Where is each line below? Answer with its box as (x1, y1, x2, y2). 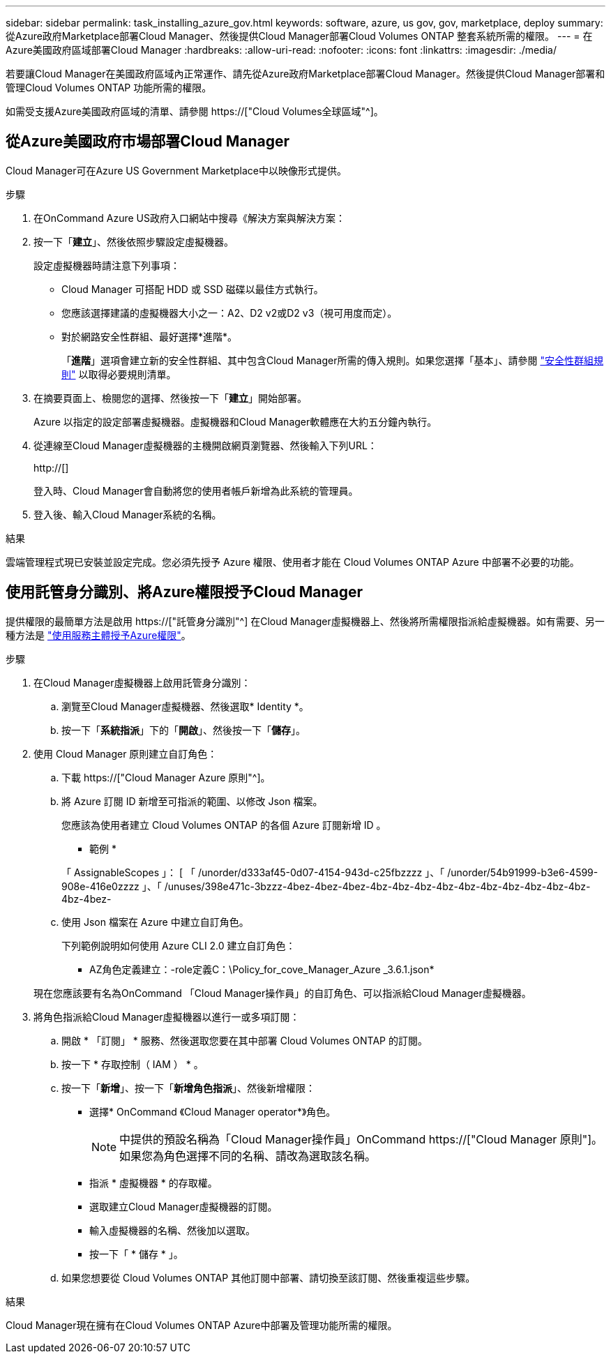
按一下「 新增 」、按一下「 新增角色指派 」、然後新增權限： (61, 1081, 315, 1094)
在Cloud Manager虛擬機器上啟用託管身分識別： (33, 676, 251, 689)
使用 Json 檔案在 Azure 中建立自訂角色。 (61, 915, 249, 928)
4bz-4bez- (61, 892, 112, 905)
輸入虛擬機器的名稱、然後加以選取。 (89, 1224, 255, 1236)
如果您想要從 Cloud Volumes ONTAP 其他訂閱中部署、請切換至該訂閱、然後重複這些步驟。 (61, 1271, 476, 1284)
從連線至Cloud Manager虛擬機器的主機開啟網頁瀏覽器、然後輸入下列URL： (33, 439, 377, 451)
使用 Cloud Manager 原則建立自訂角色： (33, 747, 218, 760)
